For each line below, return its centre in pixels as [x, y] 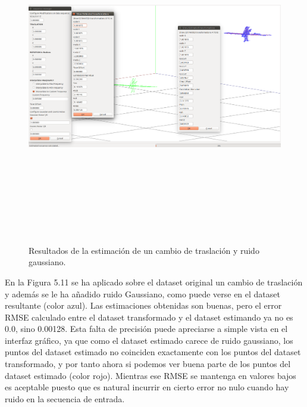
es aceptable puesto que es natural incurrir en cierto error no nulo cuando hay [147, 387]
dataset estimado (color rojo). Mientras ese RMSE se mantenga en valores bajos [151, 375]
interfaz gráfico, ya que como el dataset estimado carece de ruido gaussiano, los [149, 340]
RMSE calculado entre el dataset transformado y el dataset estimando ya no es [149, 317]
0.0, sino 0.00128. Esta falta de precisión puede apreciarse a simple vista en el [146, 329]
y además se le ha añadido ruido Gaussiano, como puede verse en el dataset [142, 293]
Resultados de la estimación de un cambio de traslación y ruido [144, 250]
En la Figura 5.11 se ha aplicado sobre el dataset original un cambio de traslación [154, 282]
